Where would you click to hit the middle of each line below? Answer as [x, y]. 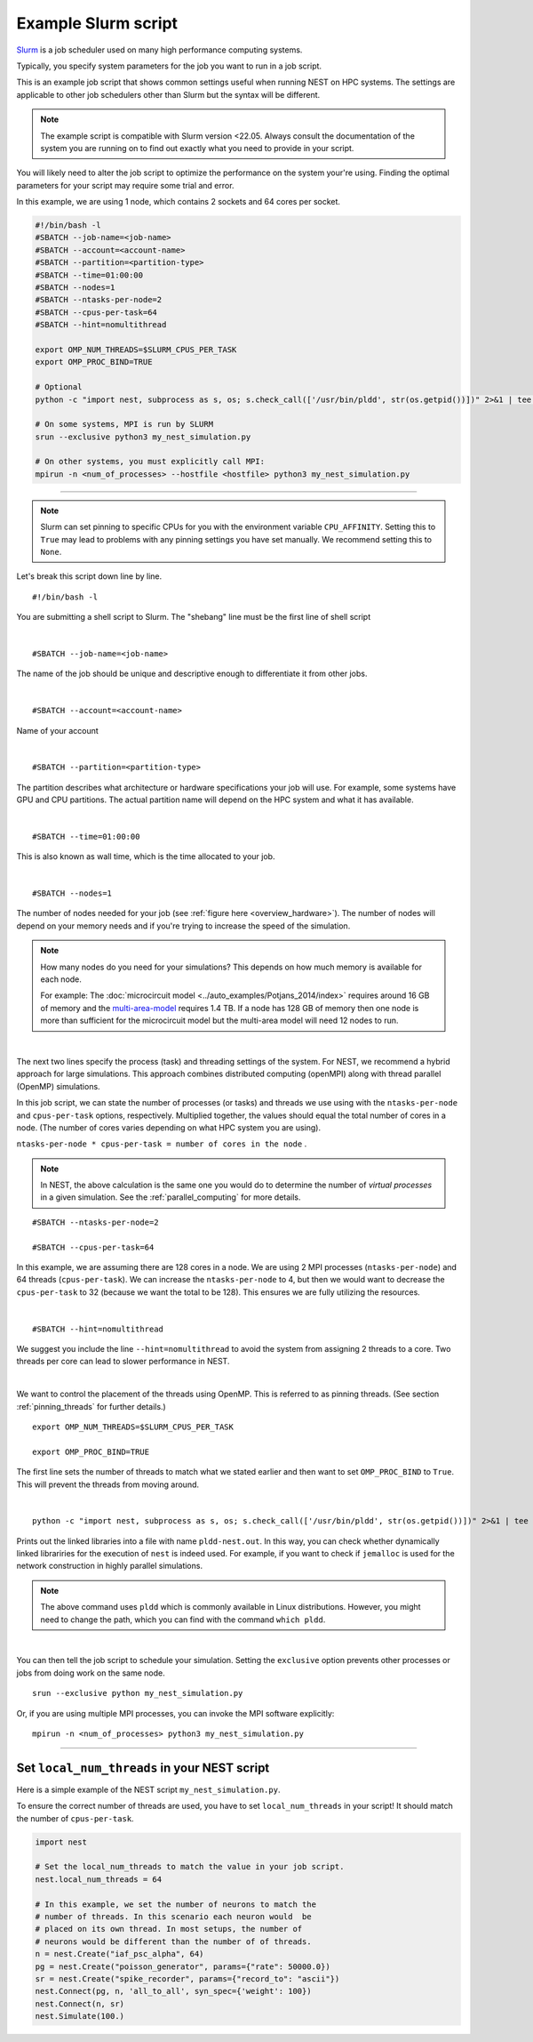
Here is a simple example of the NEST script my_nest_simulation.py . [148, 1789]
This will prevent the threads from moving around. [108, 1484]
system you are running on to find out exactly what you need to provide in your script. [197, 148]
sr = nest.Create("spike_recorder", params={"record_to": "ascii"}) [187, 1978]
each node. [61, 979]
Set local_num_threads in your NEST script [143, 1768]
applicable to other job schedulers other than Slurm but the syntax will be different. [168, 94]
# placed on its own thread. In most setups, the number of [169, 1929]
